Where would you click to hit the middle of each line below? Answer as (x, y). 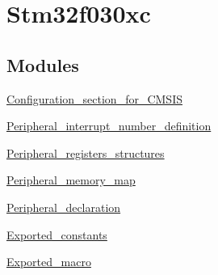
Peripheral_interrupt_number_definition (109, 126)
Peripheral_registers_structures (86, 152)
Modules (43, 64)
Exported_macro (49, 262)
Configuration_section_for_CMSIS (94, 98)
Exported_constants (57, 234)
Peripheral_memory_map (71, 180)
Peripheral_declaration (64, 207)
